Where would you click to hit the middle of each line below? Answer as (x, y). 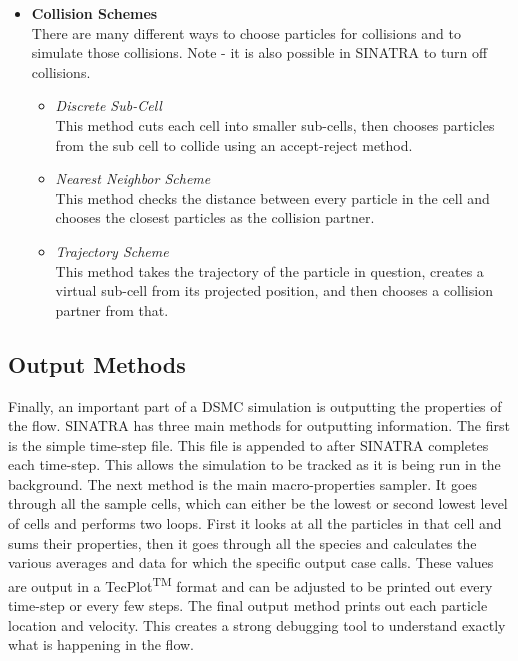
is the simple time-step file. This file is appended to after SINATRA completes (248, 444)
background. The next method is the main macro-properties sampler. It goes (243, 483)
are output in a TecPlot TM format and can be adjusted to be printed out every (250, 584)
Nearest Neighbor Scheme (133, 178)
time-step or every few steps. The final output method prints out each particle (248, 605)
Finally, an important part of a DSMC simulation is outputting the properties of (255, 405)
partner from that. (112, 309)
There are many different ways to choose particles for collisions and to (246, 32)
